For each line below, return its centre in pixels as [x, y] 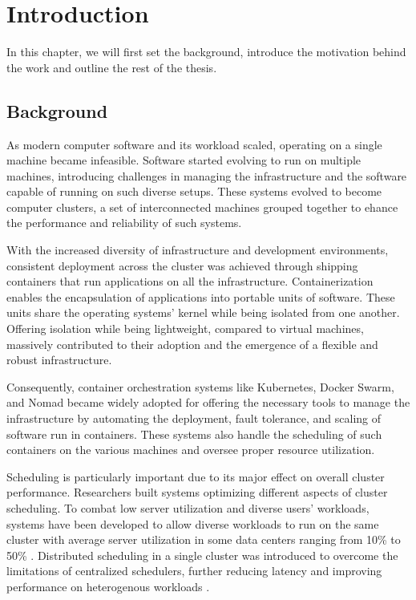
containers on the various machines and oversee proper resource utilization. [191, 450]
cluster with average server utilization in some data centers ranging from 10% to [204, 539]
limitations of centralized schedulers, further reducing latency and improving [194, 571]
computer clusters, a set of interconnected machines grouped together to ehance [202, 207]
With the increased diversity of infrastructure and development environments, [198, 250]
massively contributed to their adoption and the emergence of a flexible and [192, 344]
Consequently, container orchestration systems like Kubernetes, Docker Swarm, [200, 386]
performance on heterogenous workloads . [108, 586]
